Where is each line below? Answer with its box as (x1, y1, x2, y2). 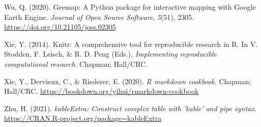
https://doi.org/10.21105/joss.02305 (4, 21, 116, 32)
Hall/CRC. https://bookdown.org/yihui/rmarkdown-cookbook (4, 86, 199, 96)
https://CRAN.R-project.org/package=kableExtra (4, 113, 162, 123)
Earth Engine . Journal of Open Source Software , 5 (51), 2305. (4, 11, 194, 22)
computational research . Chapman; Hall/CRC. (4, 58, 148, 69)
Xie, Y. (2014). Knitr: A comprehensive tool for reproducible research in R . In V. (4, 38, 258, 49)
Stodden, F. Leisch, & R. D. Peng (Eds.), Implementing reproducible (4, 48, 217, 59)
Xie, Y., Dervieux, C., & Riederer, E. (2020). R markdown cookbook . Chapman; (4, 75, 251, 86)
